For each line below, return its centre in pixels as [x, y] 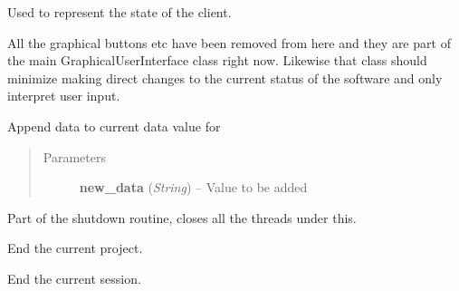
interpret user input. [64, 96]
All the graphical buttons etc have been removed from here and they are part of [229, 42]
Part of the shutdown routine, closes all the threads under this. [182, 217]
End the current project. [75, 248]
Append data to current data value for [114, 126]
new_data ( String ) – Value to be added [193, 187]
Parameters [74, 156]
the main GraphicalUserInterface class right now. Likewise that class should [217, 60]
